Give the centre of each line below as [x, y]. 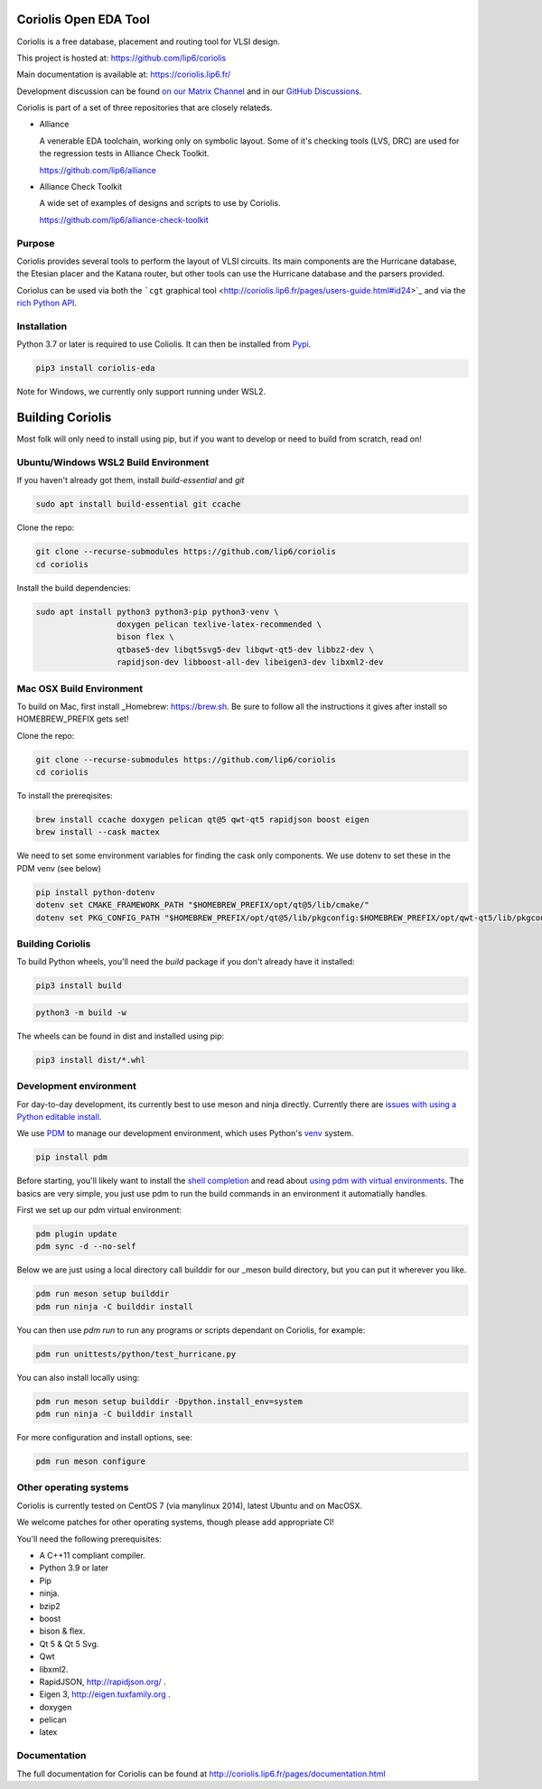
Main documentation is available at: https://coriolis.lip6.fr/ [124, 75]
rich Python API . [47, 303]
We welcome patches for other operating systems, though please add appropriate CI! [175, 1523]
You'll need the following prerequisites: [89, 1539]
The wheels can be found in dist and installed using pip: [121, 1036]
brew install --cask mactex [98, 832]
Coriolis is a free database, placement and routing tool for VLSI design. [148, 42]
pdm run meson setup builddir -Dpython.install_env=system [169, 1401]
